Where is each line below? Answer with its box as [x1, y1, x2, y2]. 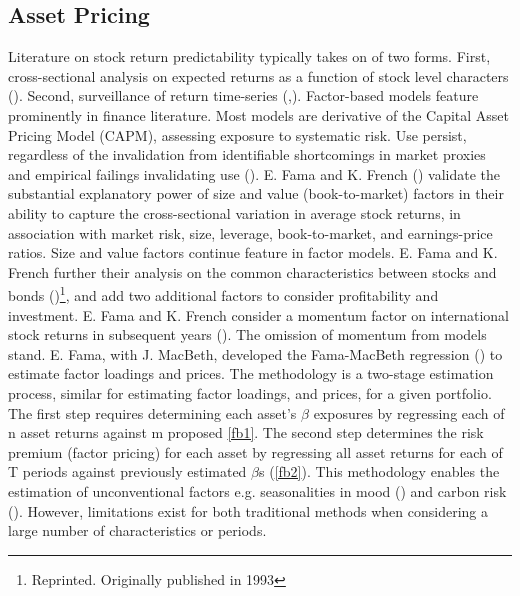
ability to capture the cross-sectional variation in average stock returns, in [8, 202, 461, 223]
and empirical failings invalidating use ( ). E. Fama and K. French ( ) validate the [8, 163, 501, 184]
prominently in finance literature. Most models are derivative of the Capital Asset [8, 104, 510, 125]
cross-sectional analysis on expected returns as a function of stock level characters [8, 65, 509, 86]
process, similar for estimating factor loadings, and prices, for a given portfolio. [8, 382, 492, 403]
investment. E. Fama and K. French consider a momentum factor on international [8, 304, 510, 325]
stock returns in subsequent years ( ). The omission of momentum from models [8, 324, 487, 345]
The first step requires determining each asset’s [8, 402, 297, 423]
